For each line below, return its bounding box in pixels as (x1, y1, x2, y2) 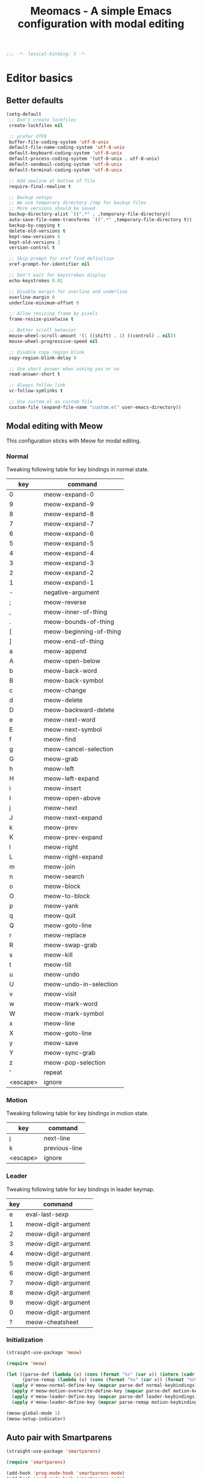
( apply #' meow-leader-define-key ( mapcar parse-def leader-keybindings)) (11, 1394, 200, 1400)
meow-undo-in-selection (43, 980, 118, 988)
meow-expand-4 (43, 549, 94, 557)
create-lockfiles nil (8, 122, 63, 128)
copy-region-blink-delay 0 (8, 354, 77, 361)
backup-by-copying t (8, 222, 61, 228)
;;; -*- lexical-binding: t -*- (6, 51, 87, 57)
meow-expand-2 (43, 568, 94, 577)
